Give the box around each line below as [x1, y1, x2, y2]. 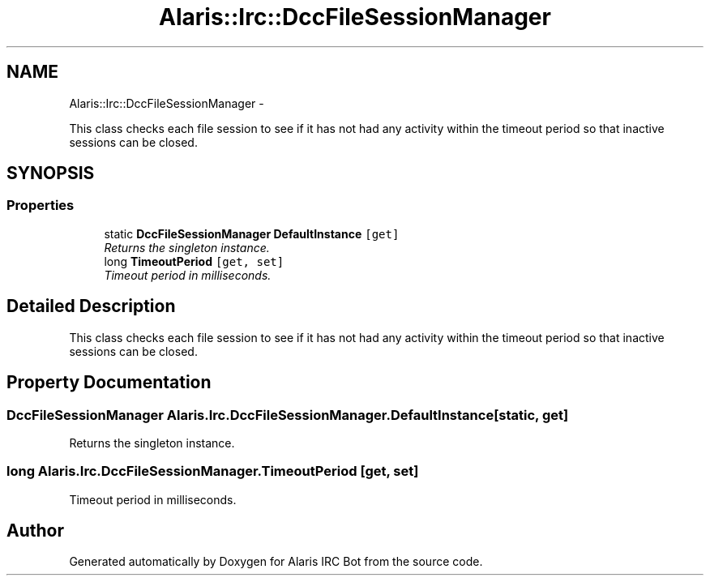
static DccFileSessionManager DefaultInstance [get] [104, 226, 400, 241]
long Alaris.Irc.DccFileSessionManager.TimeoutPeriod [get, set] [6, 463, 419, 480]
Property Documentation [6, 372, 212, 393]
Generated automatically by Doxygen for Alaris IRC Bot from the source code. [69, 554, 483, 569]
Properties [6, 197, 75, 214]
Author [6, 520, 64, 541]
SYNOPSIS [6, 163, 95, 184]
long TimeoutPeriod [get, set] [104, 254, 284, 268]
